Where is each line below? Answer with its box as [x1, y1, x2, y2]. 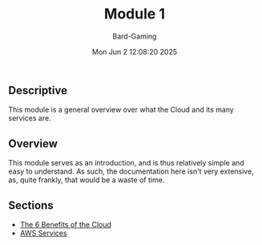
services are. [8, 113, 51, 123]
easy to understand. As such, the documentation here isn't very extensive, [8, 166, 254, 177]
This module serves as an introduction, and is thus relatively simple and [8, 158, 244, 168]
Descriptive [8, 84, 68, 97]
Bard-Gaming [112, 31, 157, 41]
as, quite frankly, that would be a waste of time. [8, 175, 165, 185]
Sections [8, 198, 54, 212]
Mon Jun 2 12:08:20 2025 [91, 47, 178, 56]
